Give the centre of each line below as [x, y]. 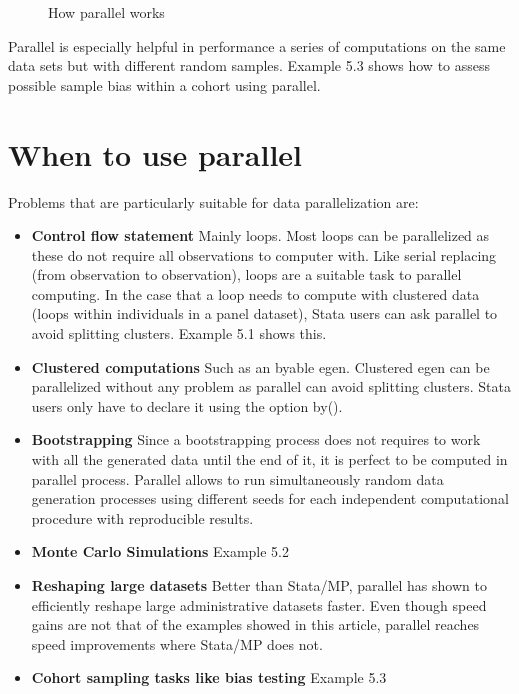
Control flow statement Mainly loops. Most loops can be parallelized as [260, 235]
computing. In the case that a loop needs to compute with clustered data [255, 293]
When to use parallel [155, 153]
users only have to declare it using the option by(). [187, 405]
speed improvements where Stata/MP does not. [177, 643]
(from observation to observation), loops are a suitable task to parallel [246, 274]
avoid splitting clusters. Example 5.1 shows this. [179, 333]
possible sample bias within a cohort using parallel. [164, 84]
